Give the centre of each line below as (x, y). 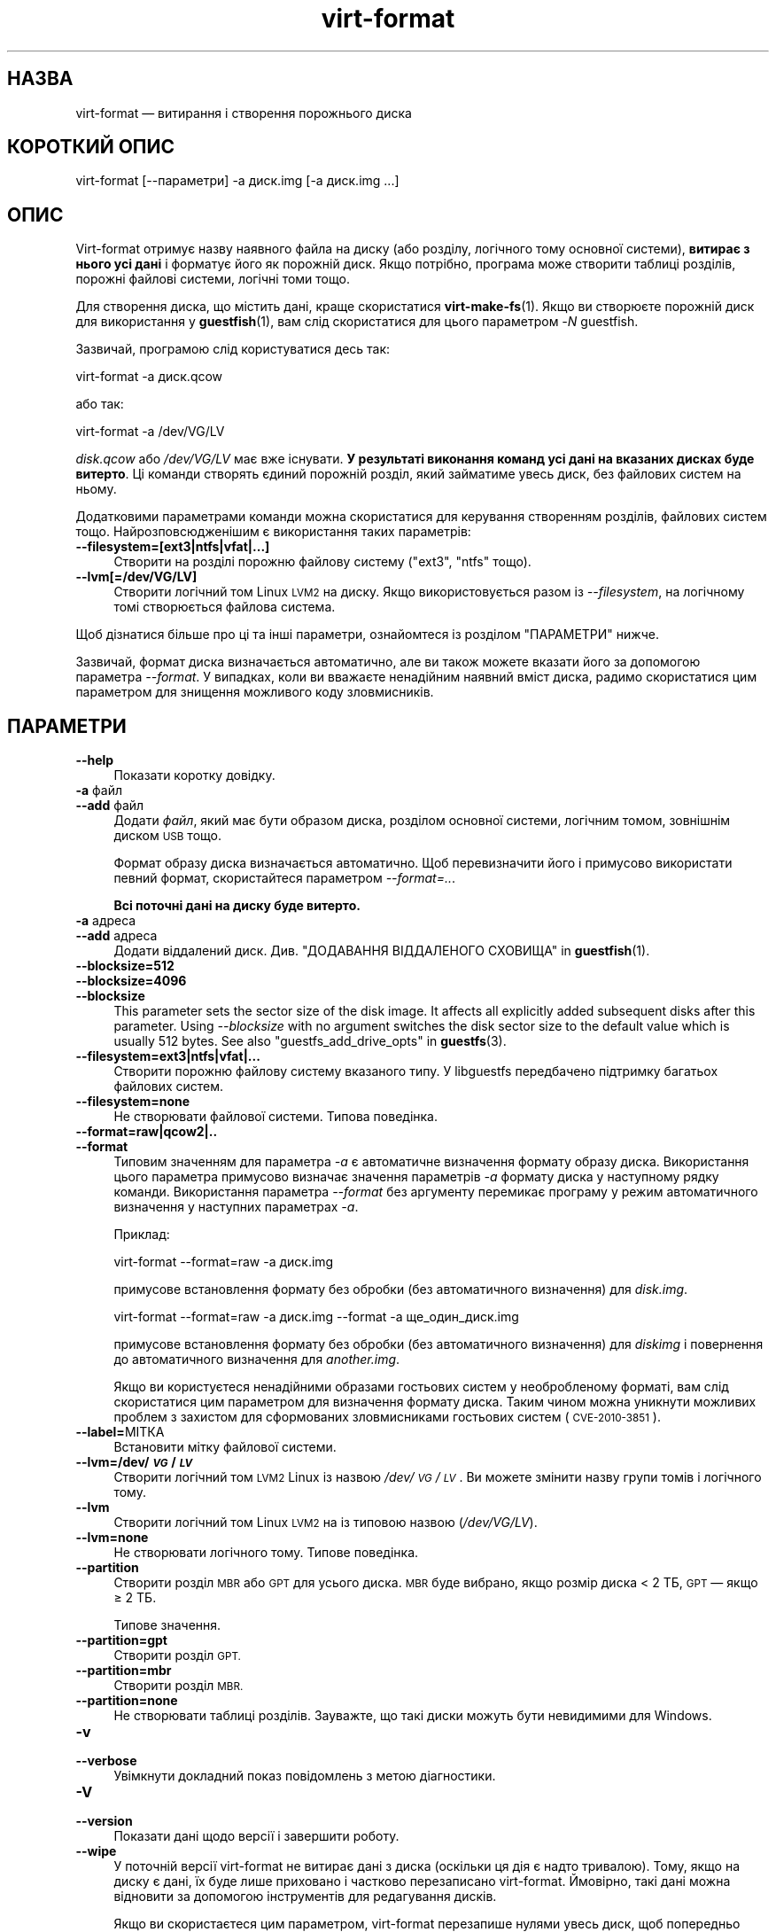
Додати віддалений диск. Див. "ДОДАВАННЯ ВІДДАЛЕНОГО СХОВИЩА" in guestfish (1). (382, 951)
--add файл (110, 806)
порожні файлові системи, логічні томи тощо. (213, 279)
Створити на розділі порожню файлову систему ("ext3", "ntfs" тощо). (322, 562)
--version (104, 1821)
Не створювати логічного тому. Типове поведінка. (266, 1553)
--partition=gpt (121, 1640)
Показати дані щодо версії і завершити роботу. (256, 1836)
